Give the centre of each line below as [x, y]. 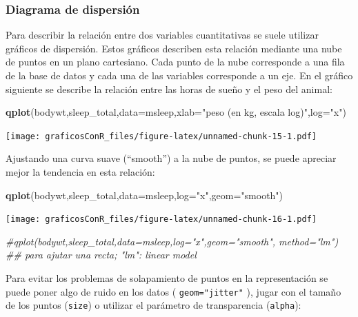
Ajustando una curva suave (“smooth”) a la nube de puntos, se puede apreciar [171, 158]
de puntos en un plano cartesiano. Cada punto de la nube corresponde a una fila [175, 62]
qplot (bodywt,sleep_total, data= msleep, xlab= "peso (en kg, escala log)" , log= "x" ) [176, 112]
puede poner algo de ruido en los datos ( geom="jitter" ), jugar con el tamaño [173, 291]
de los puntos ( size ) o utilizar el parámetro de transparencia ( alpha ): [153, 305]
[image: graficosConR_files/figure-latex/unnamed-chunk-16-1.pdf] [161, 219]
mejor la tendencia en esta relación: [80, 172]
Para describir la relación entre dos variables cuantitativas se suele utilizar [162, 35]
